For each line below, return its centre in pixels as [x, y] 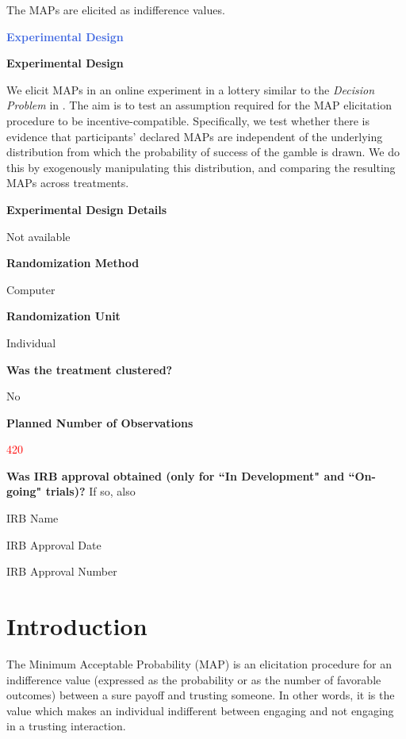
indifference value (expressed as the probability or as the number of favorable [194, 679]
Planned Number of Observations [100, 422]
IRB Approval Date [54, 544]
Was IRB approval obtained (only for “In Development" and [176, 475]
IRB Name [33, 518]
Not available [38, 236]
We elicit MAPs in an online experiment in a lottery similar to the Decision [191, 89]
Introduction [77, 626]
